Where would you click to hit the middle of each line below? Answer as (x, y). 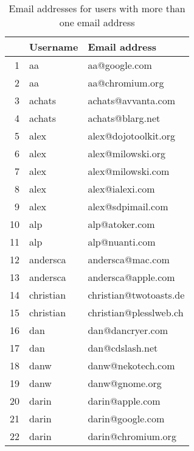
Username (54, 47)
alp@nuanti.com (122, 242)
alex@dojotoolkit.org (132, 136)
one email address (97, 22)
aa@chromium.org (126, 83)
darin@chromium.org (132, 436)
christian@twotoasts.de (136, 295)
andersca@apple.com (131, 277)
